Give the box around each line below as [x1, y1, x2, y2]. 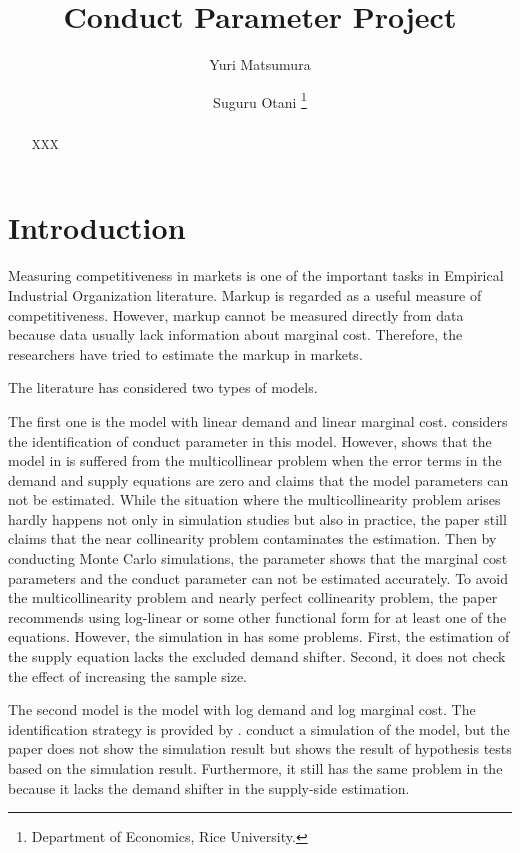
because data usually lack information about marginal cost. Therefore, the [8, 324, 463, 345]
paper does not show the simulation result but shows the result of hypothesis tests [8, 738, 512, 759]
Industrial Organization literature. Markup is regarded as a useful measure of [8, 284, 482, 305]
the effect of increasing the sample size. [8, 665, 247, 686]
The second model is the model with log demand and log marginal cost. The [8, 699, 476, 720]
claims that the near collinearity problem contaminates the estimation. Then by [8, 528, 497, 549]
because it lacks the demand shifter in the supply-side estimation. [8, 777, 410, 798]
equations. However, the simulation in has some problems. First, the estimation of [8, 626, 510, 647]
